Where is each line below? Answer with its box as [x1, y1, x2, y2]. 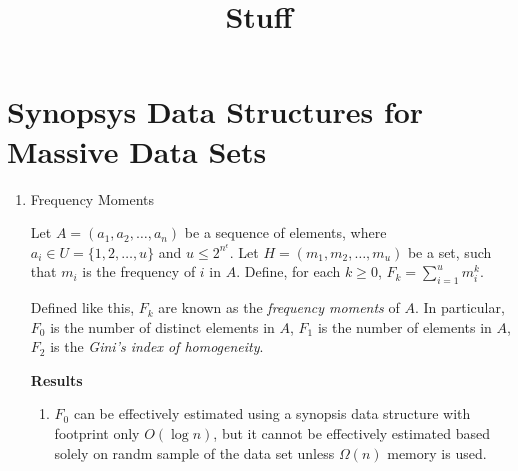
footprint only [54, 423, 140, 444]
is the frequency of [82, 261, 196, 282]
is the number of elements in [317, 316, 492, 337]
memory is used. [387, 442, 487, 463]
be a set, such [407, 241, 492, 262]
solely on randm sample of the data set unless [54, 442, 335, 463]
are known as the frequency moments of [158, 297, 400, 318]
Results [30, 369, 83, 390]
